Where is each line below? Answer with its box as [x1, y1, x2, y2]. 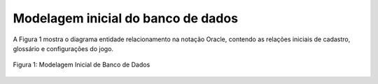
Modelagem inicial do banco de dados [13, 10, 238, 26]
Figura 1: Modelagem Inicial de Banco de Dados [13, 60, 150, 69]
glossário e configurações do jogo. [13, 44, 114, 52]
